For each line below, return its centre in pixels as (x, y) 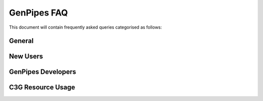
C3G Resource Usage (42, 87)
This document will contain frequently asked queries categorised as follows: (85, 27)
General (21, 41)
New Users (26, 57)
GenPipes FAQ (38, 13)
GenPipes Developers (43, 72)
